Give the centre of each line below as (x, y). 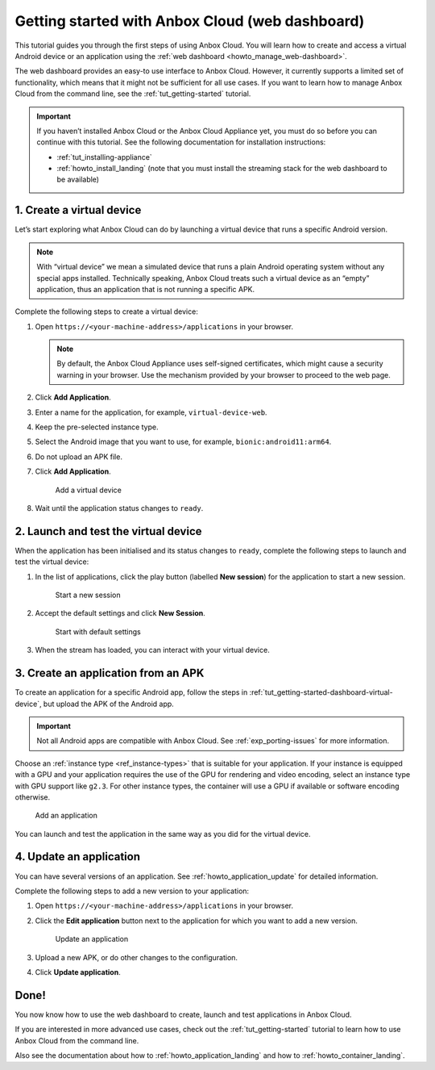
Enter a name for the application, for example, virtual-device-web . (151, 412)
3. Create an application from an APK (110, 673)
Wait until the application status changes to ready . (119, 508)
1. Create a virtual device (78, 210)
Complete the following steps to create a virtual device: (107, 311)
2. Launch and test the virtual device (108, 531)
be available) (78, 180)
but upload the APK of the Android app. (109, 704)
